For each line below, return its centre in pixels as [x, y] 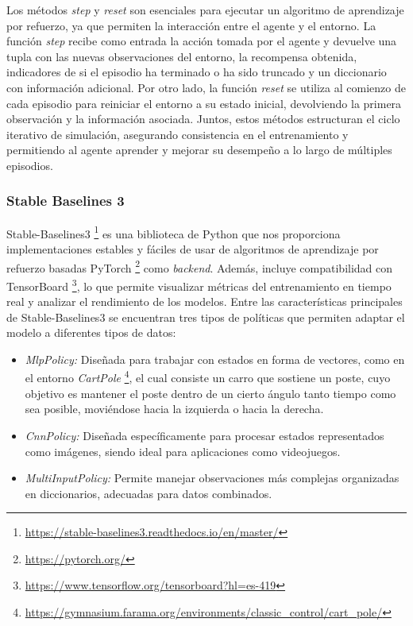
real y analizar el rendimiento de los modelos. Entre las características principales [205, 301]
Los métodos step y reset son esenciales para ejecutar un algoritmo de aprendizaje [205, 10]
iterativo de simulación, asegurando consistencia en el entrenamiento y [178, 134]
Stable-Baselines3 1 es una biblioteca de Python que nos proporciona [174, 232]
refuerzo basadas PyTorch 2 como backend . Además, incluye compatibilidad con [200, 266]
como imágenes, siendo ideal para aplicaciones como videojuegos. [183, 451]
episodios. [30, 165]
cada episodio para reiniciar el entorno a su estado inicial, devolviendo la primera [204, 103]
